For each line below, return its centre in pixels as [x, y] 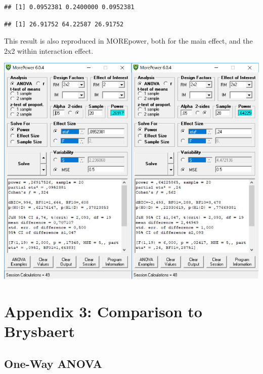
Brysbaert [39, 331]
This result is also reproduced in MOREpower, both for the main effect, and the [128, 41]
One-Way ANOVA [53, 363]
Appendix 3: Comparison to [103, 311]
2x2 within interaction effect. [49, 50]
